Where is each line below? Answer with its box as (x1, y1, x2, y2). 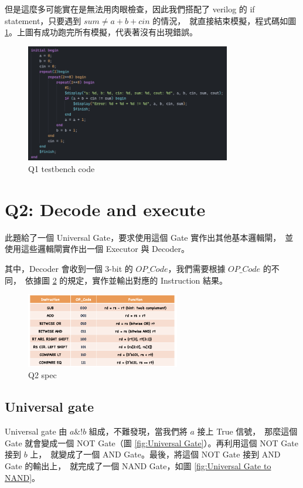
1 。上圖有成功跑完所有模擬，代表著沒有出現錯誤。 (5, 26, 198, 38)
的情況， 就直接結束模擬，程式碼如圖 (152, 14, 297, 26)
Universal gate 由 (5, 425, 67, 437)
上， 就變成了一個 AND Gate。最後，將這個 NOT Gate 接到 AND (30, 448, 281, 460)
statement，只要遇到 (5, 14, 81, 26)
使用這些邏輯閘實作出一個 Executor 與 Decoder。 (5, 243, 190, 255)
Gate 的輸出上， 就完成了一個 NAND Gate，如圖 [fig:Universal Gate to (5, 459, 271, 472)
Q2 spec (28, 369, 57, 381)
